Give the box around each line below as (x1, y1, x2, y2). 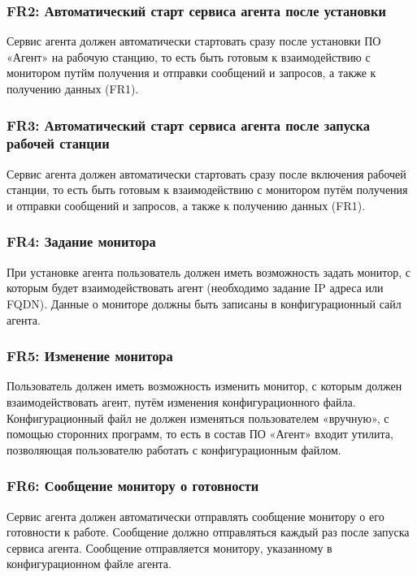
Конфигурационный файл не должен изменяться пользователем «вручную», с (7, 409, 389, 426)
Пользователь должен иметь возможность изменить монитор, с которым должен (7, 377, 402, 394)
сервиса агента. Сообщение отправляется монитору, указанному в (7, 539, 332, 556)
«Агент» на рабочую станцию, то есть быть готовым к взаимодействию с (7, 48, 371, 65)
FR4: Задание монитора (7, 231, 156, 252)
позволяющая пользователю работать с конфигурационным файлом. (7, 441, 341, 458)
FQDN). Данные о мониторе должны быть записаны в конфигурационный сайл (7, 295, 402, 312)
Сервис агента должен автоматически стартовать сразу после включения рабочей (7, 165, 406, 182)
